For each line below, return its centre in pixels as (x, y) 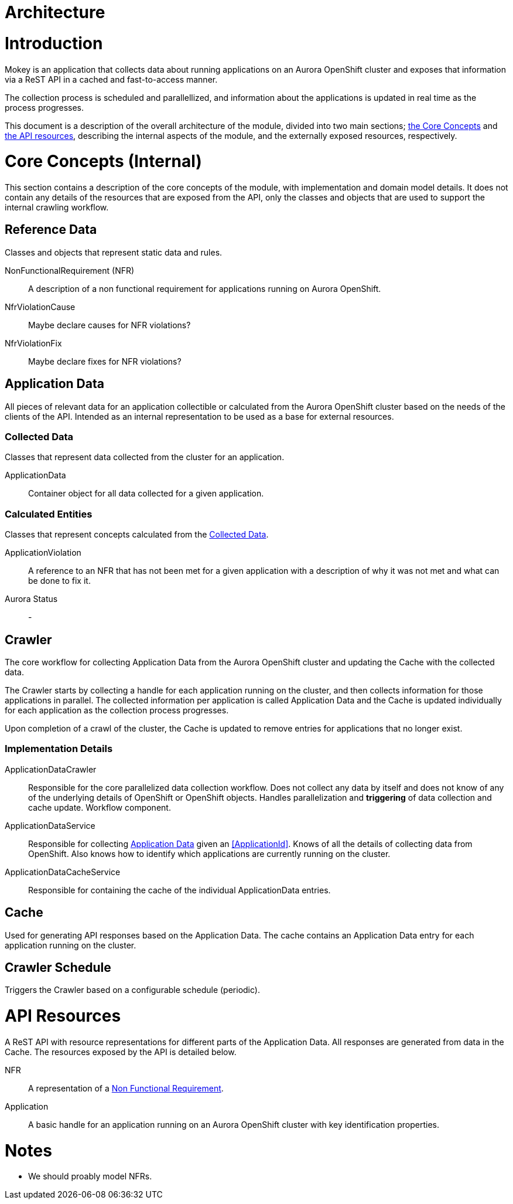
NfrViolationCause (40, 307)
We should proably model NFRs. (90, 1176)
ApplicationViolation (43, 553)
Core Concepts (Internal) (103, 161)
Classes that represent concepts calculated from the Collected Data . (137, 535)
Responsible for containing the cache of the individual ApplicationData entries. (179, 890)
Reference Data (51, 230)
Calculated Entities (49, 514)
